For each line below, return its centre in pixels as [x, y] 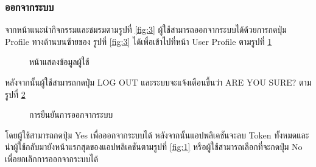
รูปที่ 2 [15, 94]
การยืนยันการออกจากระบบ [71, 114]
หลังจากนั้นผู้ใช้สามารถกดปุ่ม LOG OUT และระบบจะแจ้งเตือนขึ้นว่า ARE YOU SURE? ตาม [158, 82]
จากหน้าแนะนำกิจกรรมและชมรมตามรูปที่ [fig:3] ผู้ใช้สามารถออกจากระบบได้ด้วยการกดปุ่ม [146, 29]
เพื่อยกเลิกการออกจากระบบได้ [52, 158]
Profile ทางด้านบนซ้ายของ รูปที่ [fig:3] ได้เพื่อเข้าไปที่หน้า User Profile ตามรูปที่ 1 [139, 41]
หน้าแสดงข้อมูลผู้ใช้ [59, 62]
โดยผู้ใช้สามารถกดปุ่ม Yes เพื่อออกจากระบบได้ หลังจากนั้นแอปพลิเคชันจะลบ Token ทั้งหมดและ [157, 135]
